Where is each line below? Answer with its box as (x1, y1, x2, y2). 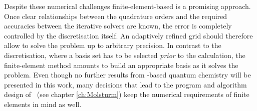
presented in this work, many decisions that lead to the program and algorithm (4, 79, 247, 89)
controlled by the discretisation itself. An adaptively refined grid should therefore (4, 30, 253, 40)
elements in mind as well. (4, 98, 82, 109)
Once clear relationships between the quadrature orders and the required (4, 10, 227, 21)
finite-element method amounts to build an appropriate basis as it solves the (4, 59, 238, 70)
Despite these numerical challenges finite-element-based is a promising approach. (4, 1, 251, 11)
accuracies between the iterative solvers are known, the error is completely (4, 20, 232, 31)
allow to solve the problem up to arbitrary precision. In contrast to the (4, 40, 221, 50)
